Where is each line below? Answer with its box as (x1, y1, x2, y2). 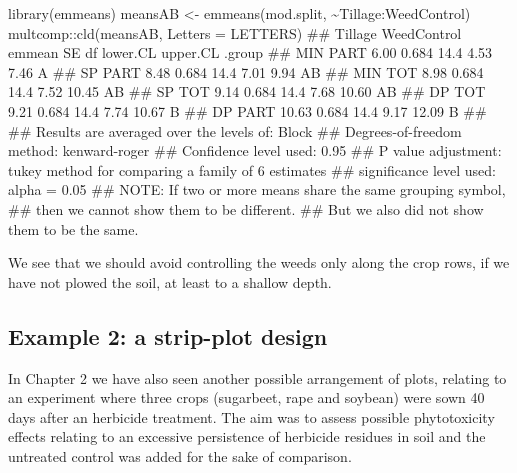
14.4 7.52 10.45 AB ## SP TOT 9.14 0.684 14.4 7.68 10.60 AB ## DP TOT (8, 81, 486, 102)
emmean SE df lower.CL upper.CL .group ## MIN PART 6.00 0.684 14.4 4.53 (8, 42, 493, 63)
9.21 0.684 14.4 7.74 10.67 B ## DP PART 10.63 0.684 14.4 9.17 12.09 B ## (8, 100, 487, 121)
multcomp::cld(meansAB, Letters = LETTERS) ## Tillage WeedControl (8, 22, 462, 43)
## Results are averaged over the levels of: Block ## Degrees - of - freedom (8, 120, 462, 141)
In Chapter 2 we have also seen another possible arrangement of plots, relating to (8, 367, 507, 388)
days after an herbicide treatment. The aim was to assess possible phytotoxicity (8, 406, 495, 427)
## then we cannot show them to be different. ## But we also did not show (8, 198, 484, 219)
